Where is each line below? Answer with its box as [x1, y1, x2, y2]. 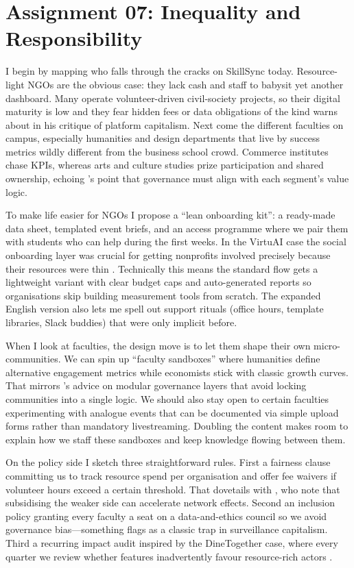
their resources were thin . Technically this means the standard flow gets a [5, 261, 318, 275]
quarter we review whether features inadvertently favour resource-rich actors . [5, 549, 333, 563]
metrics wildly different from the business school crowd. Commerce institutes [5, 144, 329, 158]
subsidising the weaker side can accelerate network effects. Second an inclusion [5, 495, 335, 510]
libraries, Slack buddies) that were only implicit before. [5, 315, 237, 329]
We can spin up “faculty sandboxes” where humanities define [64, 351, 320, 366]
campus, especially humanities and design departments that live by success [5, 131, 320, 145]
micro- [314, 338, 340, 352]
